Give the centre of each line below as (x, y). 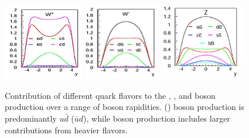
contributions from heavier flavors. (66, 130)
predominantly (31, 118)
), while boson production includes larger (157, 118)
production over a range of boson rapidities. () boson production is (125, 107)
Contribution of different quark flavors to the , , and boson (110, 95)
